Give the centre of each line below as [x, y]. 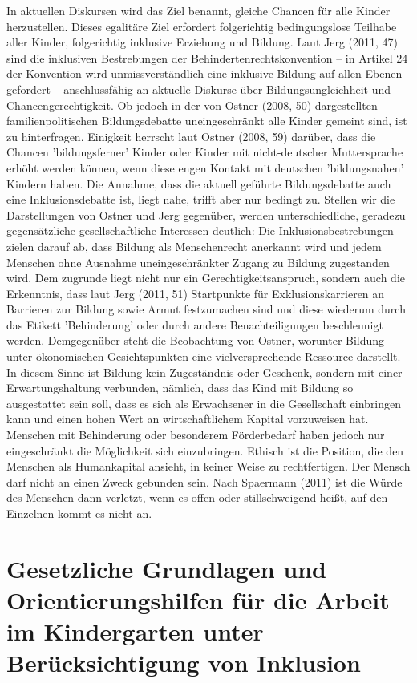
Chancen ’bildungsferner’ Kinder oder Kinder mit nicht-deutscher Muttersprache [205, 152]
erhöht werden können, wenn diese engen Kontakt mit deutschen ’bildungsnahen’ [205, 167]
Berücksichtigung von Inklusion [184, 663]
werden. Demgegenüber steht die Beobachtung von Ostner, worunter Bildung [196, 340]
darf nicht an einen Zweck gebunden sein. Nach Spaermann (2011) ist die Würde [204, 481]
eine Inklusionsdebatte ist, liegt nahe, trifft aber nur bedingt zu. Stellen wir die [201, 199]
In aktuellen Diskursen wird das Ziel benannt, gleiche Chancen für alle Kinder [198, 10]
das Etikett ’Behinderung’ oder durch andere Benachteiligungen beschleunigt [195, 324]
